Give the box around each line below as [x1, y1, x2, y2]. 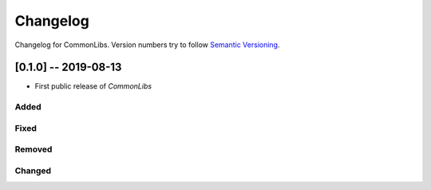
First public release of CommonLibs [34, 81, 152, 91]
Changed [14, 164, 52, 176]
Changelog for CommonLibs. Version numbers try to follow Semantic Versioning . [14, 40, 280, 49]
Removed [14, 144, 53, 155]
